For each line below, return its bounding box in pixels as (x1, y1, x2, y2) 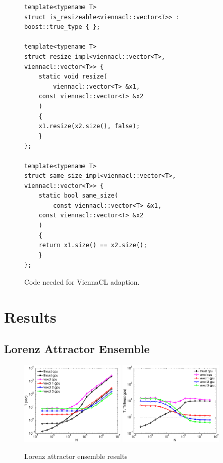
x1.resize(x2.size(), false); (38, 123, 140, 130)
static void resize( (38, 73, 107, 81)
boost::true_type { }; (24, 23, 100, 31)
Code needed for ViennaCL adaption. (24, 277, 140, 287)
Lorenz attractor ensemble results (24, 450, 128, 461)
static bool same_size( (38, 192, 119, 200)
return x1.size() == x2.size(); (38, 242, 147, 249)
